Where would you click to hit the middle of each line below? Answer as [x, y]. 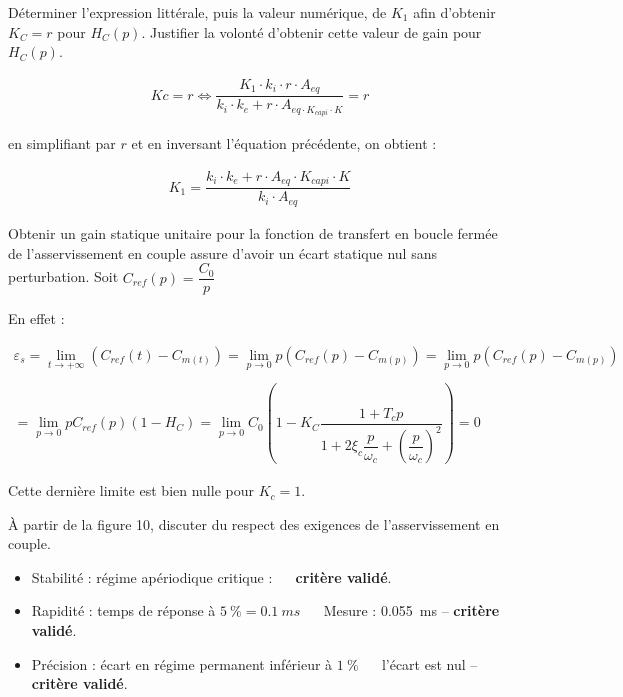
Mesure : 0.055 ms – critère [411, 610]
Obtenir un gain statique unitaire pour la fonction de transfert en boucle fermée [253, 232]
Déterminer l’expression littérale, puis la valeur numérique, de [197, 12]
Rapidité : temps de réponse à [123, 610]
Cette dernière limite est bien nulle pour [131, 490]
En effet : [36, 318]
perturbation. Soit [63, 276]
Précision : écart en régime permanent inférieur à [182, 663]
